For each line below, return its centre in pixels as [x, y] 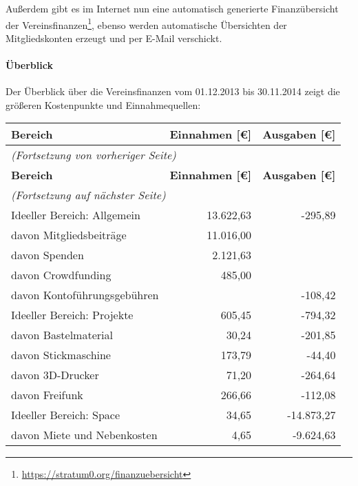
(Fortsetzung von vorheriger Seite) [94, 155]
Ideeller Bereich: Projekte [72, 315]
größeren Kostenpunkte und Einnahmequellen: [103, 104]
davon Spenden [48, 255]
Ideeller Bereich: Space [66, 415]
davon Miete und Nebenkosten [84, 435]
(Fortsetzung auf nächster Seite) [88, 195]
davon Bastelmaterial [62, 335]
